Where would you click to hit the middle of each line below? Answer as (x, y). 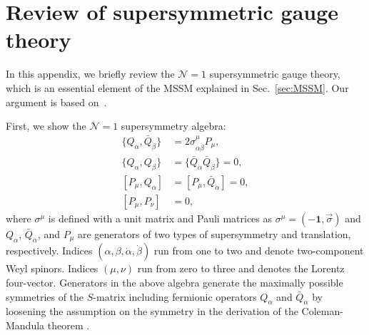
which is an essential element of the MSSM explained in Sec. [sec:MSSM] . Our (177, 87)
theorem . (69, 325)
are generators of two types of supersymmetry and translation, (214, 234)
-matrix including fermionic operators (175, 296)
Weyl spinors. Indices (52, 268)
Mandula (25, 325)
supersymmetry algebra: (173, 126)
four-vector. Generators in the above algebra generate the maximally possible (175, 283)
